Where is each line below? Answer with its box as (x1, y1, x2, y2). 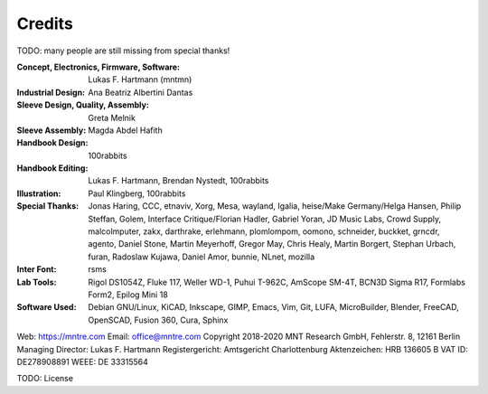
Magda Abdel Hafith (88, 125, 163, 136)
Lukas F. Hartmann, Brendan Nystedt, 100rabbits (88, 175, 269, 186)
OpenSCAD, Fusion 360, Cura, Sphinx (88, 314, 229, 325)
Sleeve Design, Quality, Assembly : (16, 99, 149, 110)
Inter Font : (16, 264, 57, 275)
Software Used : (16, 302, 77, 313)
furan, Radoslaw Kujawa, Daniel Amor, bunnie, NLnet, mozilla (88, 251, 315, 262)
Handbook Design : (16, 137, 89, 148)
